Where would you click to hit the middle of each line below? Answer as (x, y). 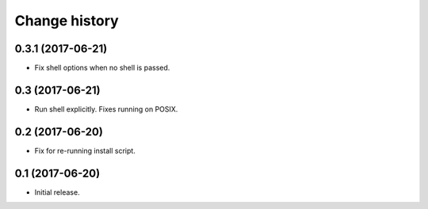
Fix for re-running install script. (85, 150)
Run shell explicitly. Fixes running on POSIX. (106, 109)
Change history (67, 21)
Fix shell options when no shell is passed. (102, 68)
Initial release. (57, 192)
